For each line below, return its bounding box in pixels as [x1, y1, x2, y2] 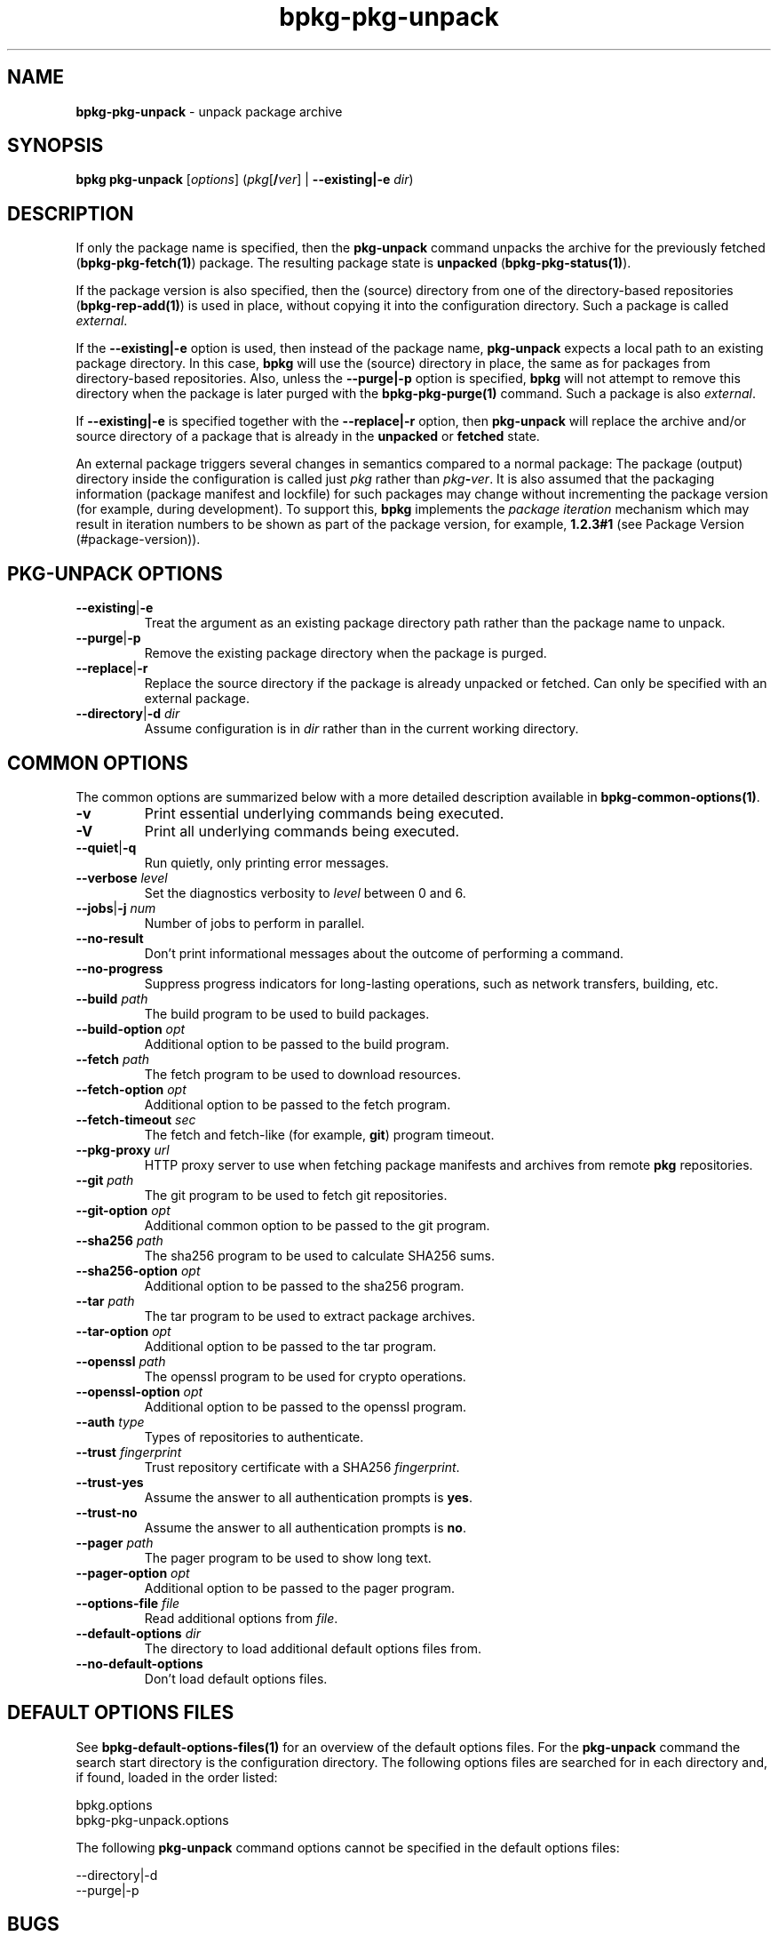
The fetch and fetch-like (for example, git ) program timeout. [144, 1126, 495, 1142]
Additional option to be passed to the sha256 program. [144, 1277, 464, 1293]
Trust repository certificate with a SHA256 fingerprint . [144, 1459, 460, 1475]
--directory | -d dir [75, 706, 180, 722]
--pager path [75, 1534, 154, 1550]
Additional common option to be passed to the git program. [144, 1217, 490, 1233]
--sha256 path [75, 1232, 163, 1248]
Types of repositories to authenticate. [144, 1428, 364, 1444]
